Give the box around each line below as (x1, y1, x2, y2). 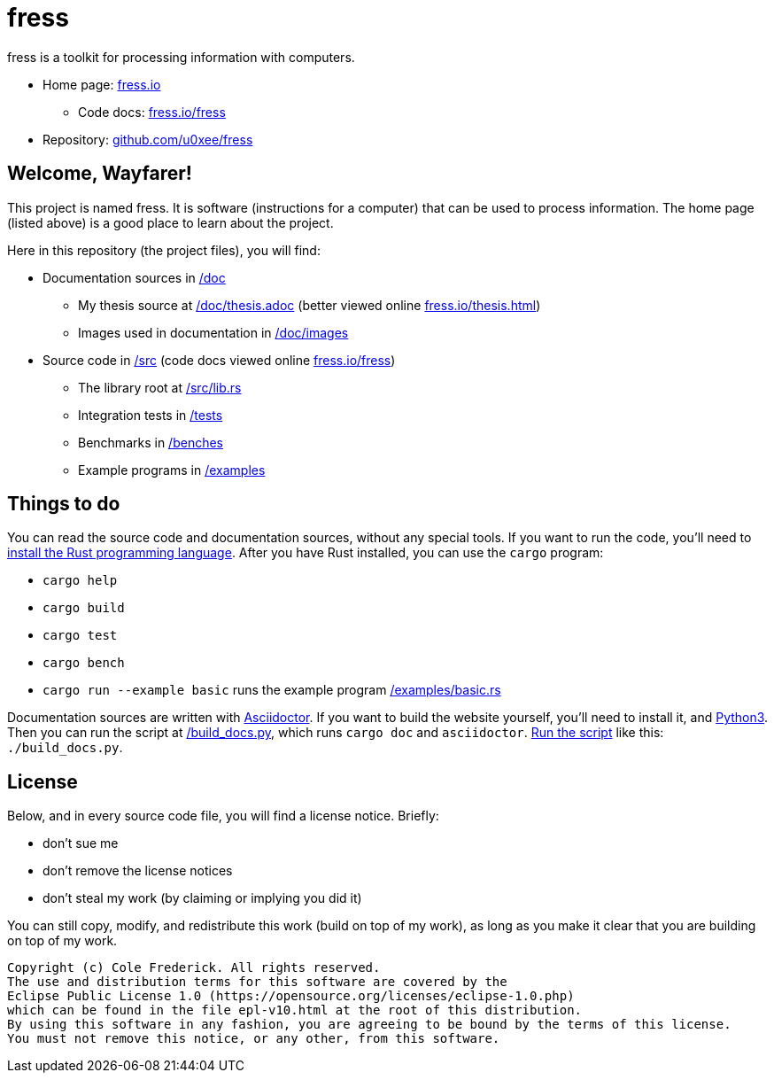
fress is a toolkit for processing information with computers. (7, 49, 355, 65)
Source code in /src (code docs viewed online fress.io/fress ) (43, 352, 396, 368)
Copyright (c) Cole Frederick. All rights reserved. (7, 960, 381, 975)
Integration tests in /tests (78, 407, 223, 423)
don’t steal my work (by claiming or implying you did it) (43, 890, 362, 906)
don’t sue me (43, 835, 119, 851)
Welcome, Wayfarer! (7, 162, 192, 185)
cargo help (43, 573, 118, 588)
